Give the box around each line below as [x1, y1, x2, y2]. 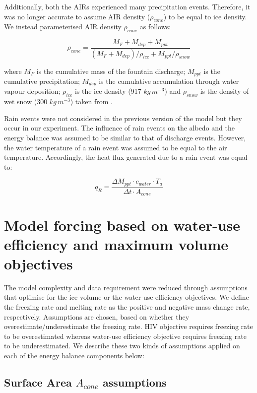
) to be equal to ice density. [163, 11, 247, 21]
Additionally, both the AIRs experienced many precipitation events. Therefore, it [4, 1, 251, 11]
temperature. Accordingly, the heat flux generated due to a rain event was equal [4, 152, 248, 162]
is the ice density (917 [74, 86, 141, 96]
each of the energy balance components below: [4, 350, 144, 360]
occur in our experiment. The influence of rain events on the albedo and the [4, 123, 235, 133]
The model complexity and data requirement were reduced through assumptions [4, 282, 248, 292]
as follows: [139, 21, 171, 32]
